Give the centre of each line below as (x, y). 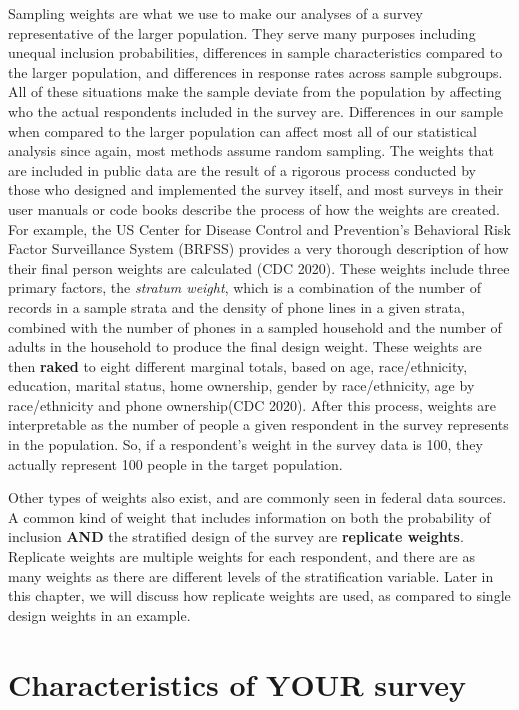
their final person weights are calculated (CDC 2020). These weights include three (259, 267)
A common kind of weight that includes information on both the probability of (249, 516)
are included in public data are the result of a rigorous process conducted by (242, 169)
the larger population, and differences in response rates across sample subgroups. (255, 71)
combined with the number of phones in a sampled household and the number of (255, 326)
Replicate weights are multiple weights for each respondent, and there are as (241, 556)
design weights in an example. (99, 614)
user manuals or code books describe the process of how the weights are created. (254, 208)
